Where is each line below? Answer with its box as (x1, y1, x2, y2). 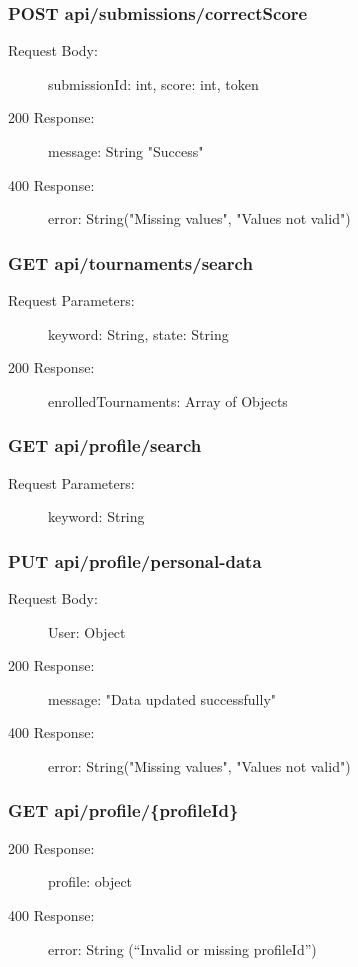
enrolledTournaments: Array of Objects (48, 390, 288, 411)
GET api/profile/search (8, 433, 202, 458)
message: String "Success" (48, 141, 204, 161)
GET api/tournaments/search (8, 250, 253, 275)
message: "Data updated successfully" (48, 688, 277, 709)
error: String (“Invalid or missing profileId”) (48, 938, 317, 959)
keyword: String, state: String (48, 323, 229, 344)
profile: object (48, 871, 133, 892)
